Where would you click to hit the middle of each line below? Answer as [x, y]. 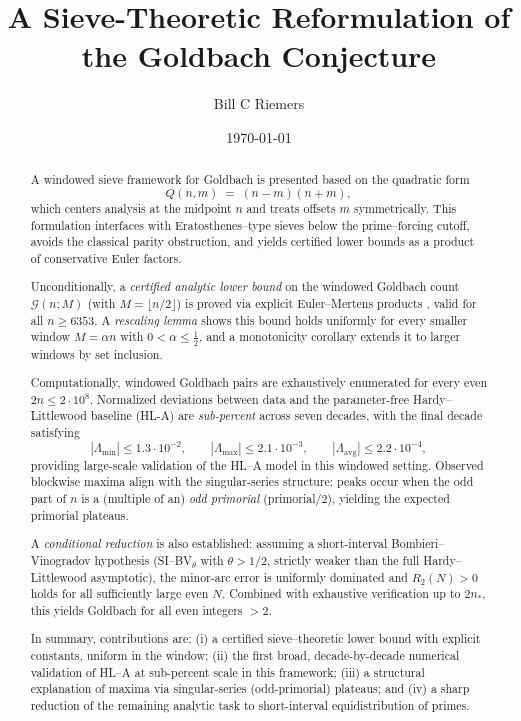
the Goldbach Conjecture [259, 55]
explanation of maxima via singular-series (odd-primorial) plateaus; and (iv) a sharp [250, 688]
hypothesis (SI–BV [143, 559]
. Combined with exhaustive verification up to [341, 593]
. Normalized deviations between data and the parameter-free [249, 398]
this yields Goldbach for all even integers [136, 609]
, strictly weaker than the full [343, 559]
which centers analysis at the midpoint [131, 207]
